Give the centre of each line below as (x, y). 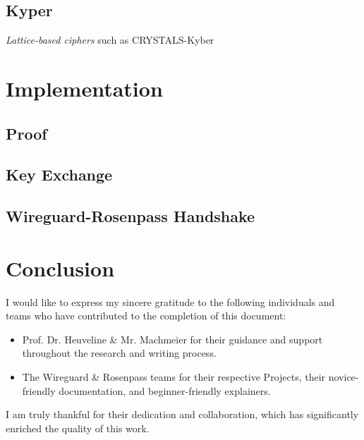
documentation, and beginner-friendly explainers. (165, 390)
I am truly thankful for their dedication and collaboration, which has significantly (182, 414)
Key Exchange (59, 175)
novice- (344, 377)
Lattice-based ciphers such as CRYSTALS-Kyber (110, 40)
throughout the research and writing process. (119, 353)
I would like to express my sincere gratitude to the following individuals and (170, 301)
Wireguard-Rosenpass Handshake (131, 216)
